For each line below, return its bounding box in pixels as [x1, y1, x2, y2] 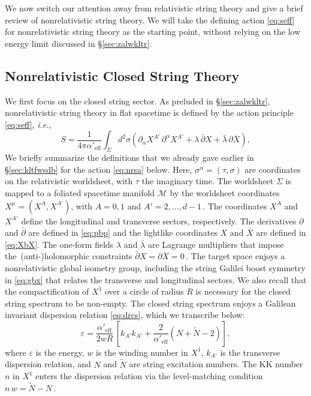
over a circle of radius [105, 285, 184, 298]
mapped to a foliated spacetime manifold [5, 186, 155, 199]
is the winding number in [96, 346, 188, 358]
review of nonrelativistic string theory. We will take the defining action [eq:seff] [5, 13, 295, 26]
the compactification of [5, 285, 89, 298]
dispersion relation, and [5, 358, 91, 370]
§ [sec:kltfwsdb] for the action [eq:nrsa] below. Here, [5, 163, 192, 175]
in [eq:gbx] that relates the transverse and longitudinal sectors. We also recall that [5, 273, 307, 286]
